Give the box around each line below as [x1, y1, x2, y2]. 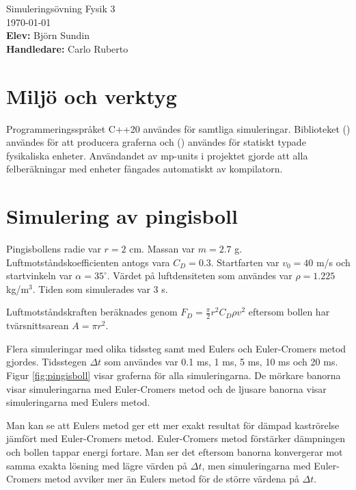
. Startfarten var [210, 255, 279, 269]
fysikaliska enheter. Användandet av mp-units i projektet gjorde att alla [6, 148, 308, 162]
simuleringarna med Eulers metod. [6, 395, 150, 409]
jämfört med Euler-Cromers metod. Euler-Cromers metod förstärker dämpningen [6, 431, 346, 446]
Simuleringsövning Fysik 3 [6, 1, 115, 15]
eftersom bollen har [248, 305, 330, 319]
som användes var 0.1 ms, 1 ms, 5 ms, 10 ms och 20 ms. [104, 354, 338, 369]
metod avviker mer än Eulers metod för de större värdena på [44, 472, 299, 486]
